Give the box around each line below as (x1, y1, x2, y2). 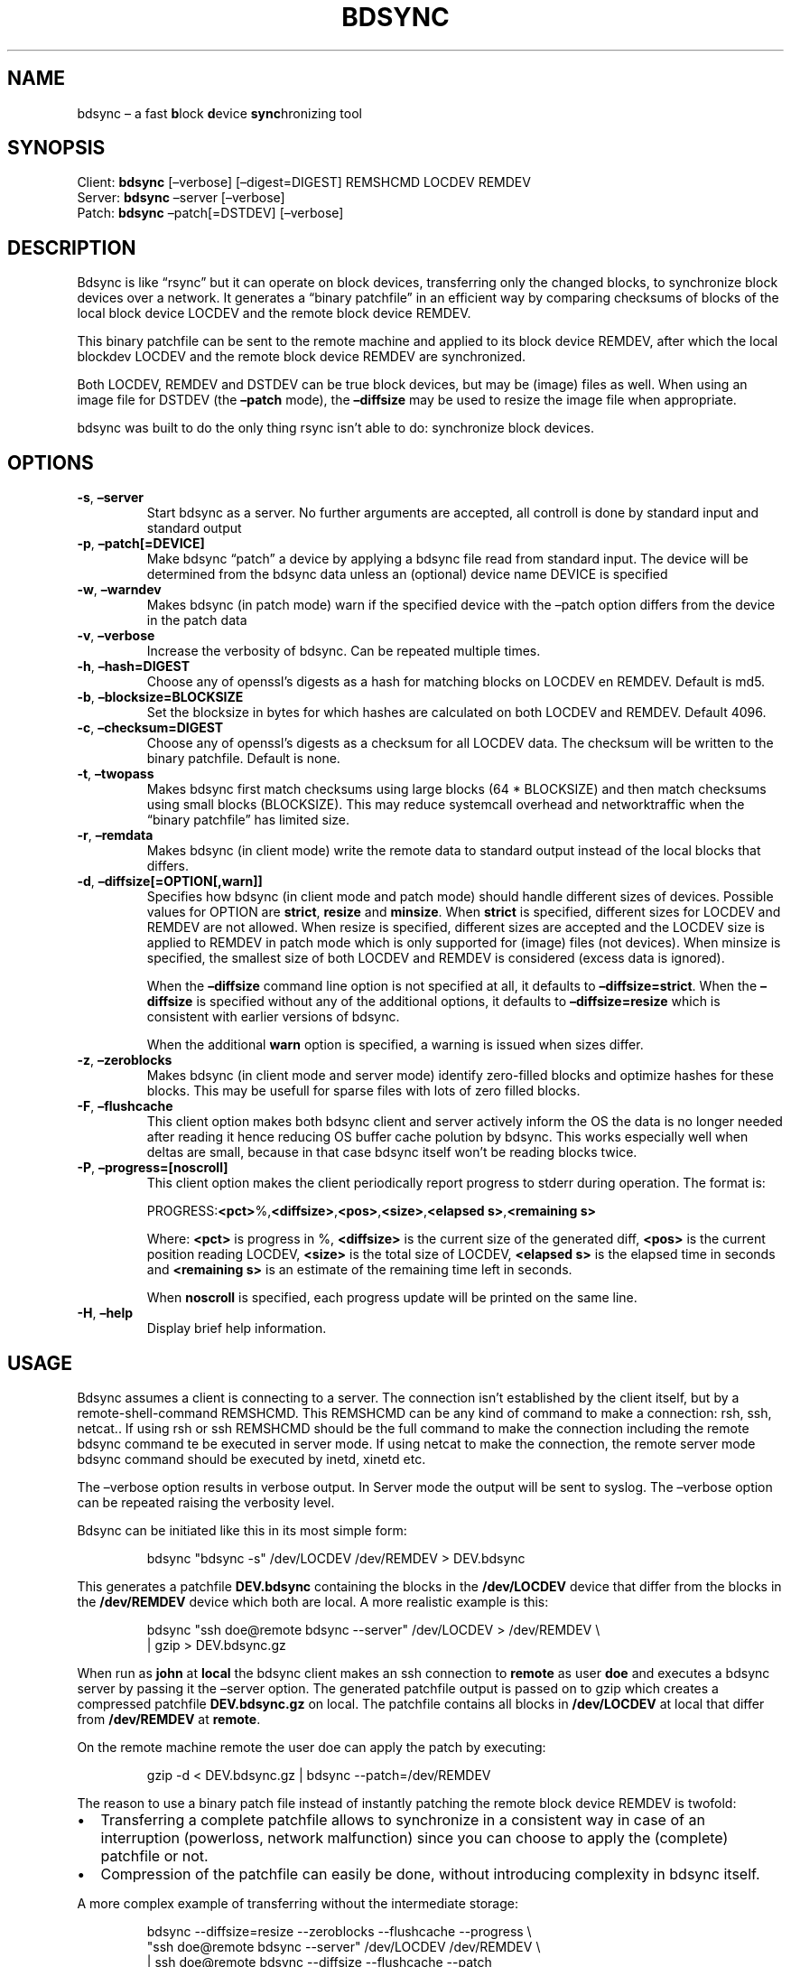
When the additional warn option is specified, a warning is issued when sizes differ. (146, 1037, 644, 1053)
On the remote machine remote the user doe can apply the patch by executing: (77, 1739, 546, 1755)
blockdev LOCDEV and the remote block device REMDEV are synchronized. (77, 349, 526, 365)
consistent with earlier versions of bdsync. (146, 1009, 400, 1025)
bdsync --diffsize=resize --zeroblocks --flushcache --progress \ (146, 1923, 532, 1939)
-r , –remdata (77, 827, 154, 844)
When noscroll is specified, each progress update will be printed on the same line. (146, 1290, 637, 1306)
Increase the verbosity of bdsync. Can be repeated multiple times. (146, 643, 541, 659)
